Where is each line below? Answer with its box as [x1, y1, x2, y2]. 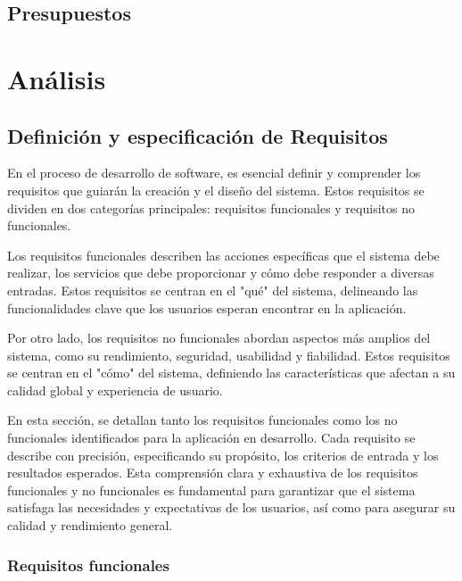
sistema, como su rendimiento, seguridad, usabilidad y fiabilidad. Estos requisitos [7, 345, 450, 364]
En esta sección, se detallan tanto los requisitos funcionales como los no [7, 411, 398, 429]
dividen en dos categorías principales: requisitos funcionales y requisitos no [7, 198, 415, 217]
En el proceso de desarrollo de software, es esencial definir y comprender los [7, 163, 421, 182]
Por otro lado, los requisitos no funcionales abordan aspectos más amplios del [7, 328, 431, 347]
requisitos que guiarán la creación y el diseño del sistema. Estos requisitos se [7, 180, 425, 199]
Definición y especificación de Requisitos [7, 121, 388, 149]
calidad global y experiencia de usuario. [7, 380, 223, 399]
